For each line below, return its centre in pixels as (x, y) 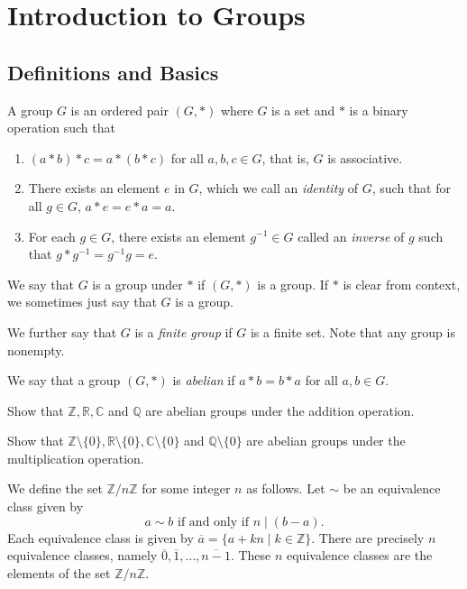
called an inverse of (351, 236)
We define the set (55, 488)
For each (52, 236)
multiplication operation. (76, 458)
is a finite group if (183, 331)
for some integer (186, 488)
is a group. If (293, 284)
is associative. (365, 157)
